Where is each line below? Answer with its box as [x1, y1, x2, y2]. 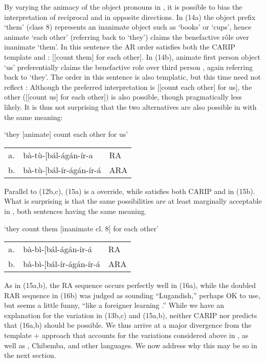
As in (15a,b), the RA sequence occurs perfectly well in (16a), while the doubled [4, 280, 256, 291]
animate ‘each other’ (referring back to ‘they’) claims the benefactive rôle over [4, 31, 249, 42]
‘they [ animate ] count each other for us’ [4, 129, 128, 139]
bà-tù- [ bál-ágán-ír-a [23, 149, 93, 161]
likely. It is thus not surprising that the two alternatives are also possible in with [4, 101, 257, 112]
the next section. [4, 350, 56, 360]
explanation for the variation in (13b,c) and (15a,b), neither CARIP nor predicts [4, 309, 257, 320]
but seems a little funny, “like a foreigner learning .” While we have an [4, 300, 224, 310]
